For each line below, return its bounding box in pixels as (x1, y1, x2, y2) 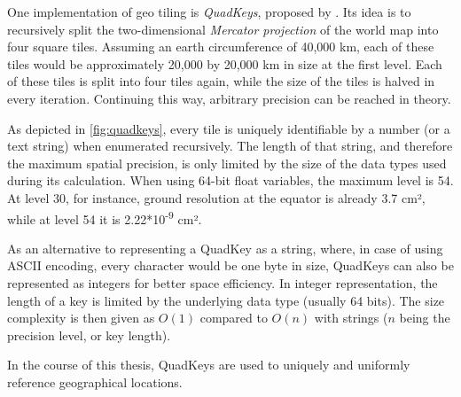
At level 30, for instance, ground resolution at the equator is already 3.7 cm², (7, 188, 426, 206)
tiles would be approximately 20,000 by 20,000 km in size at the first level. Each (7, 54, 442, 73)
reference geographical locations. (7, 372, 183, 391)
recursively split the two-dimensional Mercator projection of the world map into (7, 19, 439, 38)
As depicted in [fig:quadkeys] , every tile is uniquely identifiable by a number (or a (7, 119, 450, 137)
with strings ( (314, 308, 388, 327)
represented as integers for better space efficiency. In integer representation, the (7, 273, 438, 292)
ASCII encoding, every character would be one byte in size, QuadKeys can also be (7, 256, 454, 275)
